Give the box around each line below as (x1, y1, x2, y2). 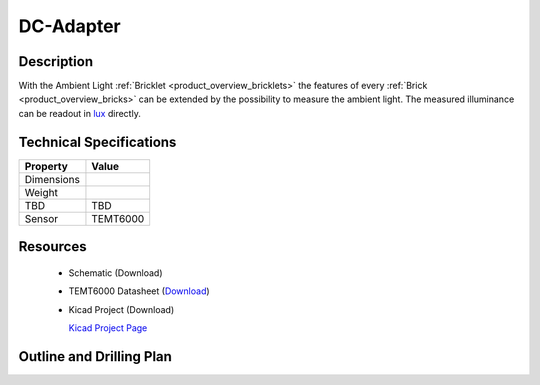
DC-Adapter (18, 15, 121, 37)
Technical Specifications (18, 133, 177, 150)
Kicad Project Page (68, 321, 148, 334)
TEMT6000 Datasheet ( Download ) (68, 285, 210, 297)
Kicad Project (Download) (68, 303, 175, 315)
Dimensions (24, 172, 80, 186)
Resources (18, 238, 87, 255)
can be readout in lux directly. (18, 107, 142, 119)
